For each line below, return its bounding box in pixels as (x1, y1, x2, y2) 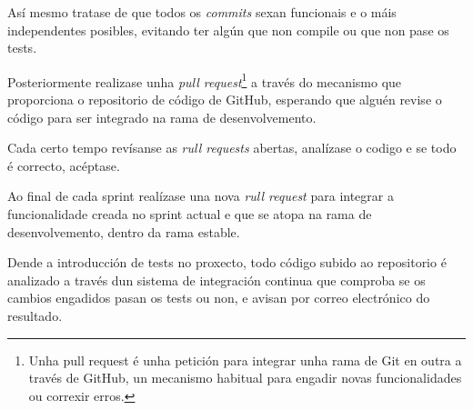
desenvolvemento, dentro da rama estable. (7, 222, 240, 241)
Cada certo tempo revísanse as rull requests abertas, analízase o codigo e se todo (7, 138, 457, 157)
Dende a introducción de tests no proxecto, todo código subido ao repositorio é (7, 253, 447, 272)
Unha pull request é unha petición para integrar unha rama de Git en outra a (28, 350, 462, 369)
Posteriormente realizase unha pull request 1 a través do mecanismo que (7, 69, 402, 91)
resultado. (7, 305, 63, 325)
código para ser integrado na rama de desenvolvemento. (7, 107, 317, 126)
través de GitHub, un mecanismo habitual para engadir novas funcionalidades (28, 368, 462, 387)
